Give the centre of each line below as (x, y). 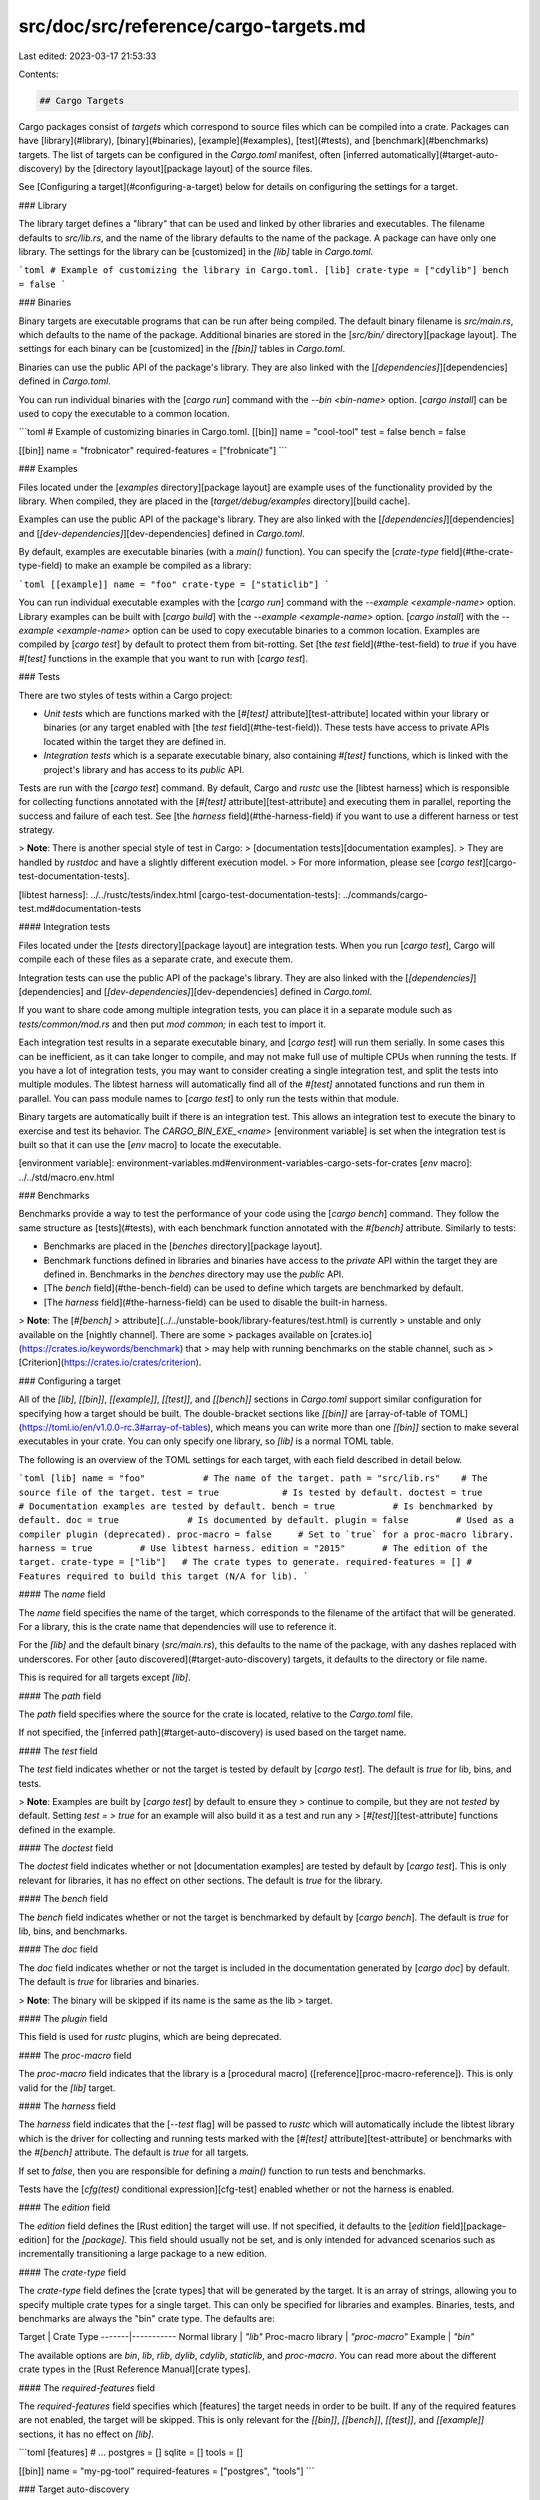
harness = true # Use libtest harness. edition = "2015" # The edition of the (253, 1548)
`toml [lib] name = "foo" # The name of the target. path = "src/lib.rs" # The (253, 1478)
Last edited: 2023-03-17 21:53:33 (87, 56)
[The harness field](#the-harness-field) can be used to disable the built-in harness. (215, 1302)
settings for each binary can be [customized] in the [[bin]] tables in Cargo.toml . (181, 349)
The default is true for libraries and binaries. (109, 1982)
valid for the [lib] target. (67, 2087)
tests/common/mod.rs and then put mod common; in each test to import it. (172, 1024)
